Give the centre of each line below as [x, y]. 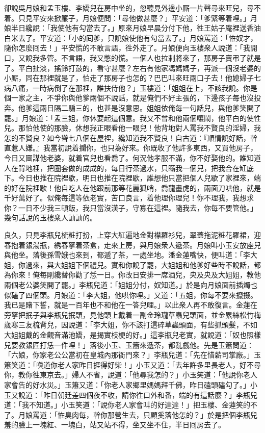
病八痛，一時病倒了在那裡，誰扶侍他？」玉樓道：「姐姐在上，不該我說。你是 [131, 87]
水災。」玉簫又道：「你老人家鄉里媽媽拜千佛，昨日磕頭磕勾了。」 [145, 384]
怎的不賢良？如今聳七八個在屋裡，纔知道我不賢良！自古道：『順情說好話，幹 [131, 137]
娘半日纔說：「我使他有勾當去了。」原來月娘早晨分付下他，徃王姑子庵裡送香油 [132, 28]
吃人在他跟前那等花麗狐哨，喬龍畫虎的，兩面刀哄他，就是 [164, 187]
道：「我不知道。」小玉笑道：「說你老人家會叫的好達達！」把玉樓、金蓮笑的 [127, 405]
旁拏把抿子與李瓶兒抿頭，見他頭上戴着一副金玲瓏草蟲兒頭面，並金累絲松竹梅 [132, 314]
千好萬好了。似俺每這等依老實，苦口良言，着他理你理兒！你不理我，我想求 [129, 198]
